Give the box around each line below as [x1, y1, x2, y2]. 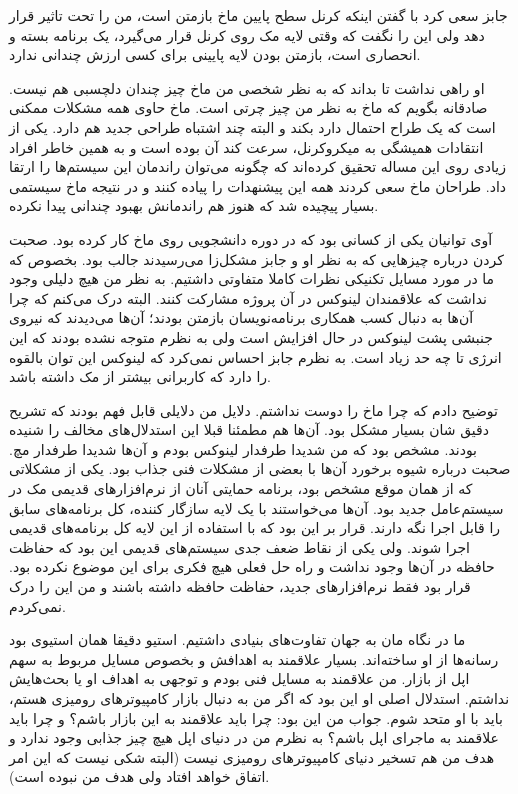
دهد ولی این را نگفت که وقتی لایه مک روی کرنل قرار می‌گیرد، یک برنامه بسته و [9, 24, 485, 45]
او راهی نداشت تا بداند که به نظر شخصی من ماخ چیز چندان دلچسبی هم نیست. [9, 77, 485, 98]
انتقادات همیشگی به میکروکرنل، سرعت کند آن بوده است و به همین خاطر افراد [9, 136, 484, 157]
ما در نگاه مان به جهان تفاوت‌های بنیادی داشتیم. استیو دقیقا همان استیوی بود [9, 629, 466, 650]
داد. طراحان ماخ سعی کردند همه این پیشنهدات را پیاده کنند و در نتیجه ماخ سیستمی [9, 175, 507, 196]
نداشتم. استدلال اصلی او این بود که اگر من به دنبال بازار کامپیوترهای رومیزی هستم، [9, 688, 510, 708]
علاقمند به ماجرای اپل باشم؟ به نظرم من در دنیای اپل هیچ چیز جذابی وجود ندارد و [9, 727, 499, 748]
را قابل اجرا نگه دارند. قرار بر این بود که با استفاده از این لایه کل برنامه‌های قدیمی [9, 517, 501, 538]
